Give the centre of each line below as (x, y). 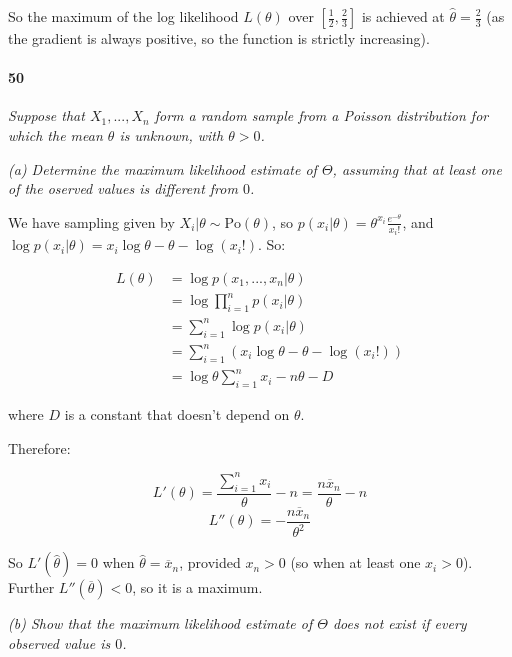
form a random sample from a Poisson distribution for (321, 115)
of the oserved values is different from (123, 188)
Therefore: (39, 447)
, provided (210, 562)
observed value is (59, 642)
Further (31, 587)
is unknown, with (171, 134)
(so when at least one (355, 562)
